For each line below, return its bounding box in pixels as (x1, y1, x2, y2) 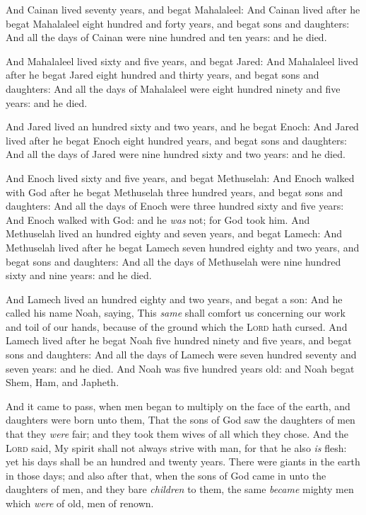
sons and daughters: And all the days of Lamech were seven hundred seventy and (6, 347, 357, 362)
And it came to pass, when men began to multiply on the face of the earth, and (6, 398, 350, 413)
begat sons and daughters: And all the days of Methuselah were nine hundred (6, 254, 341, 268)
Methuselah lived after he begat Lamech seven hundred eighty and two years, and (6, 239, 360, 254)
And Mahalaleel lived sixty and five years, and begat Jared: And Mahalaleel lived (6, 53, 359, 68)
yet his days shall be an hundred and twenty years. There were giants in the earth (6, 454, 360, 469)
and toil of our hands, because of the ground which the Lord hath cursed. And (6, 319, 348, 334)
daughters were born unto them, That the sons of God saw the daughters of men (6, 412, 355, 427)
